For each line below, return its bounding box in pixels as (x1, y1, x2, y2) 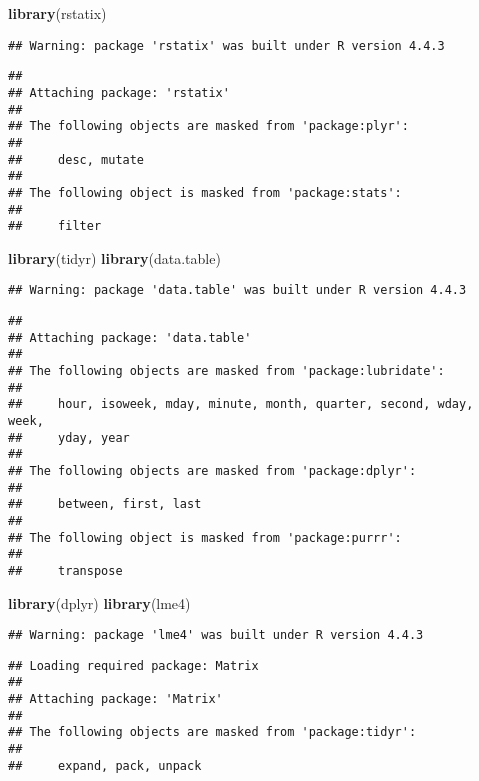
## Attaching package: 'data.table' (8, 330, 252, 345)
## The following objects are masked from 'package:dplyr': (8, 463, 417, 478)
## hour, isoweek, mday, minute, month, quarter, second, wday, (8, 397, 474, 412)
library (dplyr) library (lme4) (8, 592, 191, 613)
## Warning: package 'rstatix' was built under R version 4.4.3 (8, 38, 445, 53)
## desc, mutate (8, 152, 145, 167)
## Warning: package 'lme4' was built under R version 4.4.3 (8, 628, 424, 643)
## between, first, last (8, 497, 202, 512)
